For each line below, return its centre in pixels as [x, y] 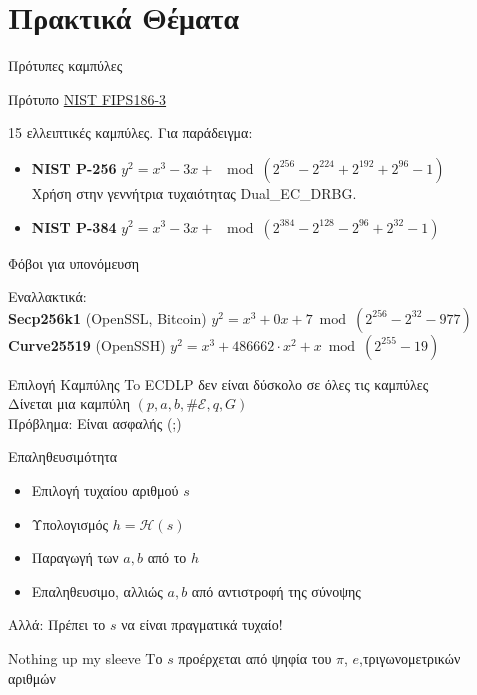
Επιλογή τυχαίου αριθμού [105, 490]
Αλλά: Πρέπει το [57, 624]
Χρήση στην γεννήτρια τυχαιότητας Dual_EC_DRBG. [194, 192]
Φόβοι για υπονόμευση [74, 262]
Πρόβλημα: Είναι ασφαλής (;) [95, 422]
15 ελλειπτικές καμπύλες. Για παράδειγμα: [130, 132]
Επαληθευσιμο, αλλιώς [97, 590]
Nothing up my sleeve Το [85, 658]
